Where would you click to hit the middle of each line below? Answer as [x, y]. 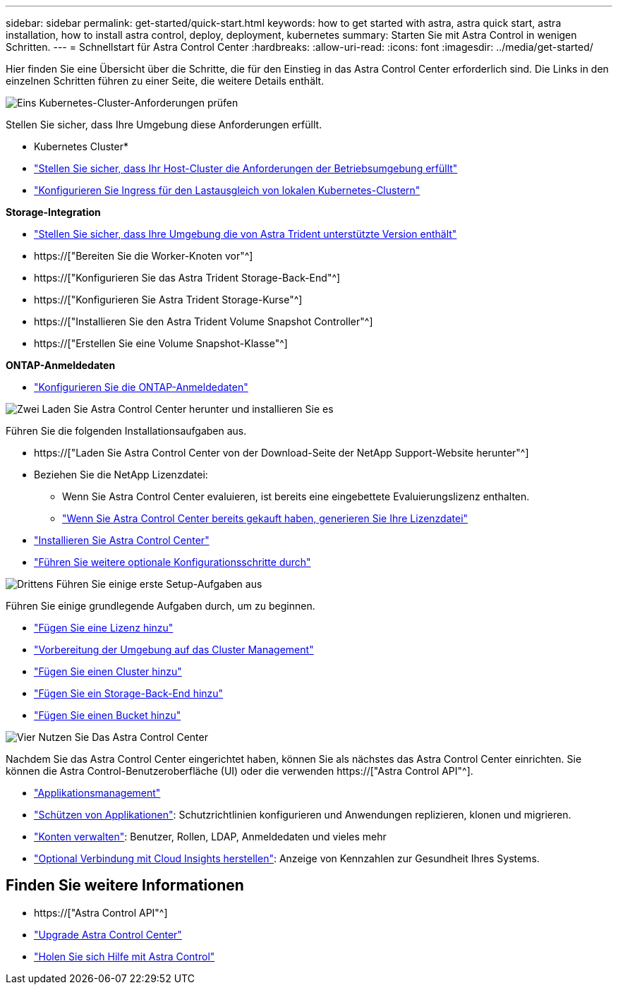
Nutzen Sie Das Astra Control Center [123, 737]
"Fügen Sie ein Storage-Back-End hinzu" [129, 693]
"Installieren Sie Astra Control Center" [122, 540]
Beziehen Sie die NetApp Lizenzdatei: [121, 475]
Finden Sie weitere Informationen [125, 886]
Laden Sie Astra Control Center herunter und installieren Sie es [188, 409]
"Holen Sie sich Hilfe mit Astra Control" [125, 956]
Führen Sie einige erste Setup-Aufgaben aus [159, 584]
